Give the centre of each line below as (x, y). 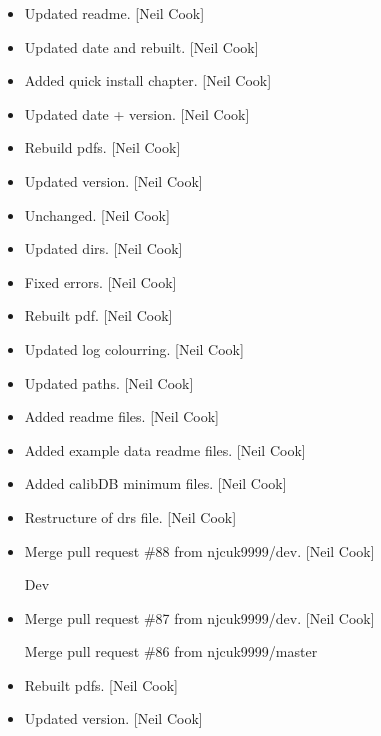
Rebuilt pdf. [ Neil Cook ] (98, 315)
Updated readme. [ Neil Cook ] (114, 13)
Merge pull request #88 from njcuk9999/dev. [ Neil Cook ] (199, 550)
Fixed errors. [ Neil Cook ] (100, 281)
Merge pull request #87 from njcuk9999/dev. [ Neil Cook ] (199, 617)
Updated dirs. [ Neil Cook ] (103, 248)
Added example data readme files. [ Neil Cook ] (165, 449)
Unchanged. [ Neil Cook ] (97, 214)
